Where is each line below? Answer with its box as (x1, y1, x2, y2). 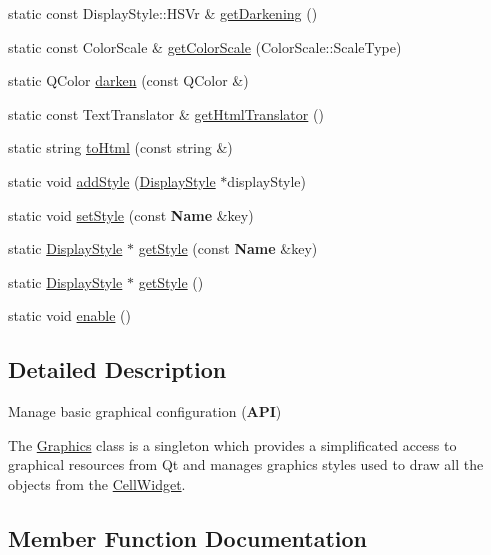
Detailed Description (8, 354, 227, 385)
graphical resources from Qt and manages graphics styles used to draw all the (8, 454, 484, 475)
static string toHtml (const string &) (8, 137, 233, 158)
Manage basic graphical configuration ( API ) (8, 401, 282, 422)
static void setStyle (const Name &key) (8, 204, 254, 225)
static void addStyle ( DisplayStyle (8, 170, 216, 191)
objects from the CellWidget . (8, 473, 186, 494)
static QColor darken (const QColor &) (8, 70, 249, 91)
